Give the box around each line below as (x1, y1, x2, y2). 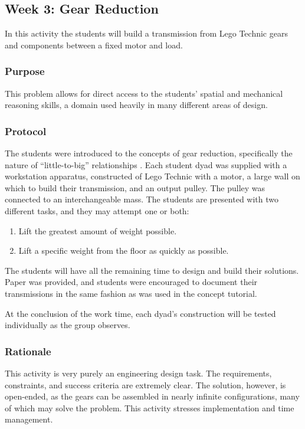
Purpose (5, 64, 45, 78)
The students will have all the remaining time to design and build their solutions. (5, 264, 299, 276)
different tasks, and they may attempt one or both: (5, 204, 189, 217)
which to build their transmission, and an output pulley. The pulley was (5, 181, 265, 194)
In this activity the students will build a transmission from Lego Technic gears (5, 27, 288, 40)
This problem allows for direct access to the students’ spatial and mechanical (5, 87, 283, 99)
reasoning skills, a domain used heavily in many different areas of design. (5, 99, 268, 111)
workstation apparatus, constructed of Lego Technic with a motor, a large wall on (5, 170, 300, 182)
